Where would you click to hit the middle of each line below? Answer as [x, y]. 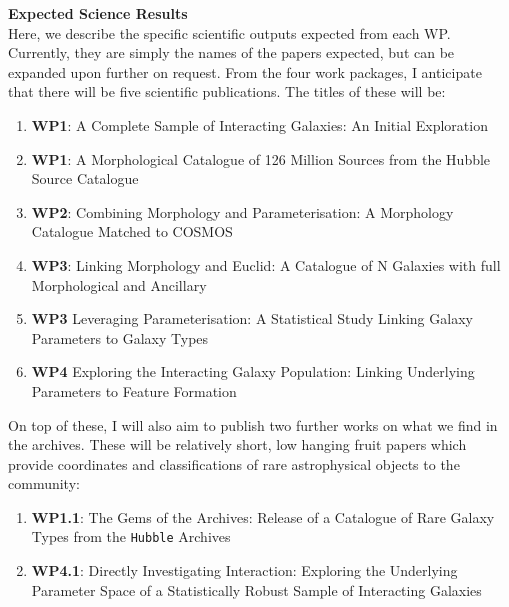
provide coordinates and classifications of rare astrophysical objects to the [234, 463]
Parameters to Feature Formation [134, 390]
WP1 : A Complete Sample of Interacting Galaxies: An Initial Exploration [259, 124]
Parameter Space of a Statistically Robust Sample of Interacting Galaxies [256, 589]
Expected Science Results [98, 13]
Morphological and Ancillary [119, 284]
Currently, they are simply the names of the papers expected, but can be [231, 52]
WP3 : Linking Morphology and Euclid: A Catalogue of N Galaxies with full [266, 264]
